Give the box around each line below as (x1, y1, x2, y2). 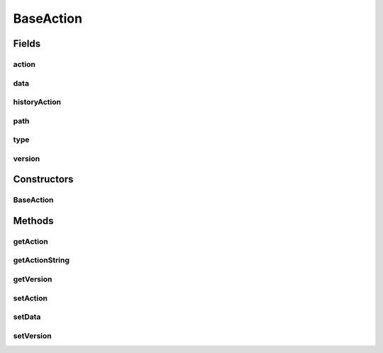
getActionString (13, 255, 70, 265)
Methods (13, 215, 54, 227)
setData (13, 312, 41, 322)
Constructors (13, 174, 74, 186)
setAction (13, 293, 48, 303)
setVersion (13, 330, 52, 340)
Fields (13, 38, 41, 50)
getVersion (13, 274, 52, 284)
